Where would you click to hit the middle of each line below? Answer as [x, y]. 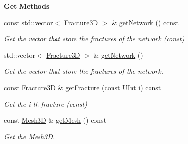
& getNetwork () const [145, 22]
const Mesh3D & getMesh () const [55, 120]
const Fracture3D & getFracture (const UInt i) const [83, 87]
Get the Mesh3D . [29, 136]
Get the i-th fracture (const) [46, 104]
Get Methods [27, 6]
